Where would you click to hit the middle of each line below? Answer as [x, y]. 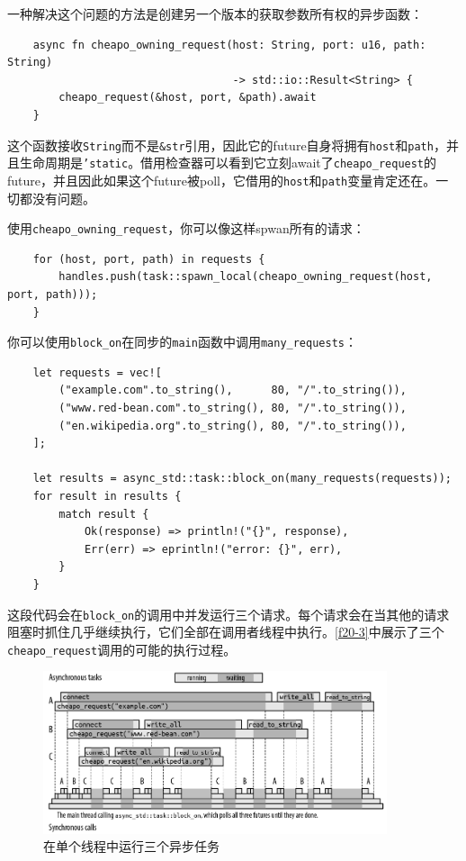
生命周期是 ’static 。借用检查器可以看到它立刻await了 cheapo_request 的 [228, 163]
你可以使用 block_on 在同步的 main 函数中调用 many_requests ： [182, 342]
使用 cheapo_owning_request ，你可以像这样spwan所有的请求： [186, 228]
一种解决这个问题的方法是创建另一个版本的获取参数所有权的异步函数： [215, 14]
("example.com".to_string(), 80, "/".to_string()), [233, 390]
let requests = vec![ [97, 372]
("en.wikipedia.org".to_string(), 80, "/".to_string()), [233, 426]
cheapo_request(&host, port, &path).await [188, 98]
